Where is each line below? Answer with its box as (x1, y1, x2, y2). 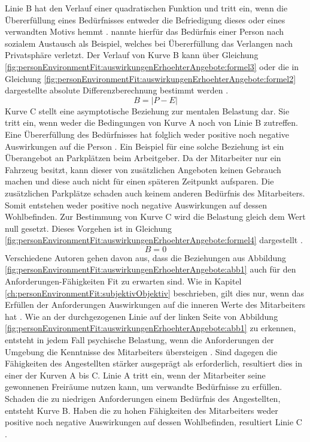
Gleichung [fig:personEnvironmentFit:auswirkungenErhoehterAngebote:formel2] (5, 72, 296, 84)
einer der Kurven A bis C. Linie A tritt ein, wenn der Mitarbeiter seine (5, 368, 266, 381)
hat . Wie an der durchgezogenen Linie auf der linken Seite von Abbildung (5, 310, 278, 322)
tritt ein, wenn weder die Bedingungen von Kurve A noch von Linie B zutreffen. (5, 116, 298, 129)
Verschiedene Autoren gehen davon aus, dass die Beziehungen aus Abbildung (5, 251, 287, 264)
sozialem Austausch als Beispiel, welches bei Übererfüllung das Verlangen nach (5, 37, 293, 49)
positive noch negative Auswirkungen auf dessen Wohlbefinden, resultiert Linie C (5, 416, 302, 428)
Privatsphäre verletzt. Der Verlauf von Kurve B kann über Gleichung (5, 49, 259, 61)
